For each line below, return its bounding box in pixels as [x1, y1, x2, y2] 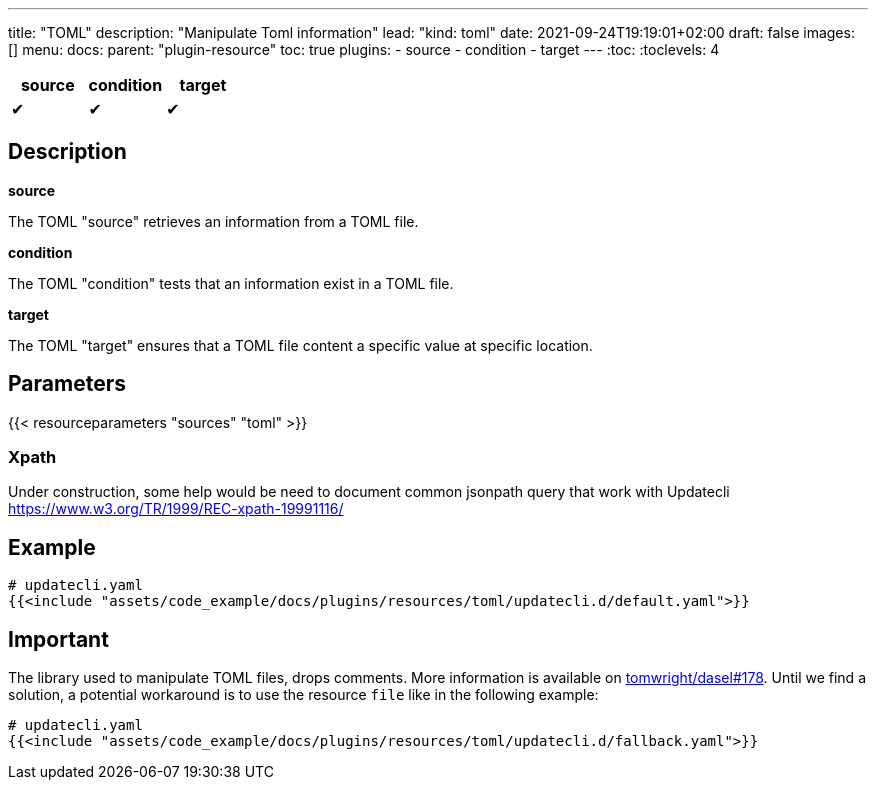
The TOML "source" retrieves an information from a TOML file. [8, 212, 419, 230]
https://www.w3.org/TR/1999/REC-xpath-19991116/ [8, 500, 344, 518]
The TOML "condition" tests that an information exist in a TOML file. [8, 274, 454, 292]
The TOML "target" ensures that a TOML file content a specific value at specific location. [8, 336, 593, 354]
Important [8, 626, 109, 652]
